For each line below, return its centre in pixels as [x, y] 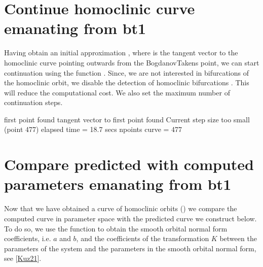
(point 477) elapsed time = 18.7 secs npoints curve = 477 [93, 129]
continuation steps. [33, 102]
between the [238, 238]
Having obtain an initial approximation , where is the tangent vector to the [121, 53]
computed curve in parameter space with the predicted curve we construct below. [130, 218]
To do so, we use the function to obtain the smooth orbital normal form [116, 228]
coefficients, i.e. [28, 238]
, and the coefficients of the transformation [143, 238]
